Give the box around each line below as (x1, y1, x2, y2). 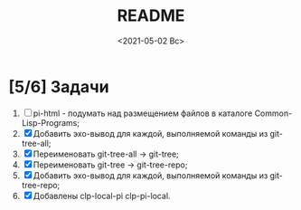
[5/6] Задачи (8, 76, 109, 97)
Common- (254, 108, 293, 119)
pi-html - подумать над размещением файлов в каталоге (33, 108, 253, 119)
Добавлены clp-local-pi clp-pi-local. (33, 190, 171, 201)
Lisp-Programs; (21, 117, 80, 128)
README (117, 5, 185, 26)
